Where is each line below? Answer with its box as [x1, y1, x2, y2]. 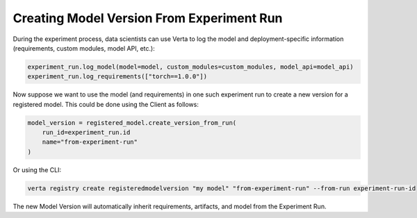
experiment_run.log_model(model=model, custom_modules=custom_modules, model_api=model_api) [27, 62, 354, 71]
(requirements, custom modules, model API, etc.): [13, 44, 156, 52]
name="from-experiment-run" [42, 138, 138, 146]
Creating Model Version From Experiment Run [13, 10, 283, 26]
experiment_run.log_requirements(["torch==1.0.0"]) [27, 73, 208, 81]
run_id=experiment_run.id [42, 128, 131, 137]
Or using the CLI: [13, 165, 62, 174]
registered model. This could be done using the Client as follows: [13, 100, 199, 108]
